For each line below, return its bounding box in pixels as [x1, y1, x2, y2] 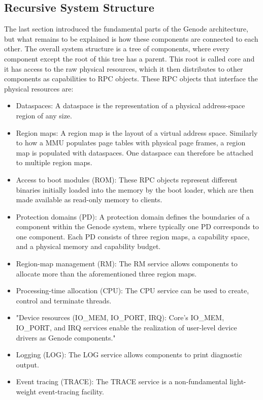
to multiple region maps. [16, 157, 92, 168]
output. [16, 359, 39, 370]
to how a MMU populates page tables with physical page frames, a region [16, 137, 246, 148]
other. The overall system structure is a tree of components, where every [4, 43, 229, 54]
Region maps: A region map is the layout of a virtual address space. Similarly [16, 127, 258, 138]
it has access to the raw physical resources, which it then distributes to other [4, 63, 243, 74]
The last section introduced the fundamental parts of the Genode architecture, [4, 23, 248, 34]
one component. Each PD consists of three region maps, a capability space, [16, 231, 250, 241]
